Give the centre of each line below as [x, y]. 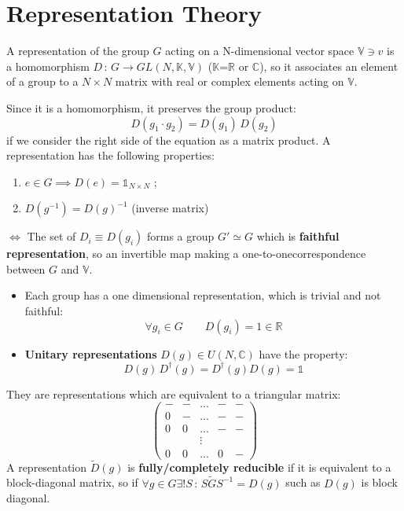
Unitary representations [91, 353]
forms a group [180, 236]
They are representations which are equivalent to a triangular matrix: [174, 393]
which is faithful [298, 236]
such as [303, 482]
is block [379, 482]
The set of [51, 236]
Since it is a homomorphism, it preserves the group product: [151, 107]
